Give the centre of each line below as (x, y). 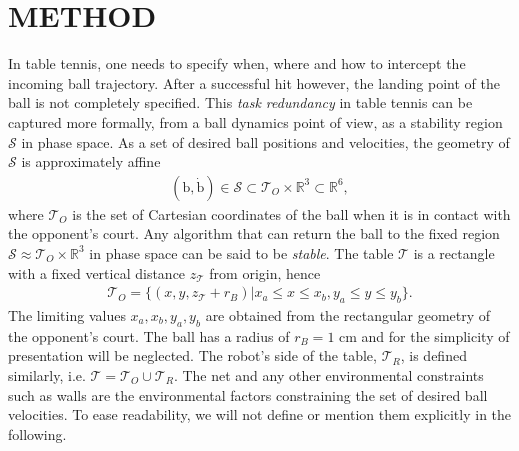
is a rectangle (454, 252)
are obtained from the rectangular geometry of (348, 314)
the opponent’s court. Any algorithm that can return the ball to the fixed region (254, 233)
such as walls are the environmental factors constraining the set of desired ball (248, 394)
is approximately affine (91, 161)
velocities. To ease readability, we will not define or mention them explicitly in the (260, 414)
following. (37, 433)
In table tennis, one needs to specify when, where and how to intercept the (237, 63)
